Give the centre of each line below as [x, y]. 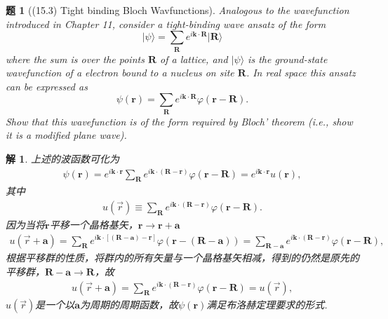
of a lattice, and [194, 59]
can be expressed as [47, 86]
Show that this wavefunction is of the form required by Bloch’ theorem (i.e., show [179, 121]
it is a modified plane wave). [66, 135]
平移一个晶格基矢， [94, 224]
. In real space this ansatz [301, 73]
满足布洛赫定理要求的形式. [267, 305]
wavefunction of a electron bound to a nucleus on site [120, 73]
